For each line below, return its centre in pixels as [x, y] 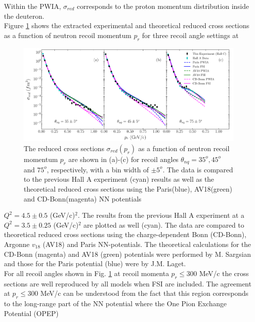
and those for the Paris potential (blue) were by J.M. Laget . [95, 263]
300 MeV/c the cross [218, 273]
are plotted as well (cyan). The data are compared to [164, 224]
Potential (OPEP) [31, 313]
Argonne [17, 244]
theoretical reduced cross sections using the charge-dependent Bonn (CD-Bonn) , [125, 234]
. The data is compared [198, 169]
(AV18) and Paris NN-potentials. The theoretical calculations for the [147, 244]
